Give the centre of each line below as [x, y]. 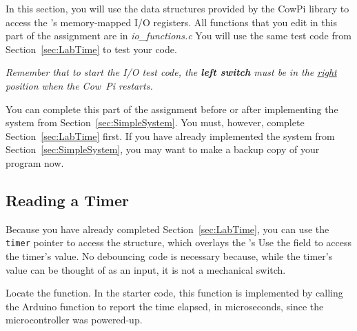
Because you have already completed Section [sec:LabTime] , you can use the [167, 229]
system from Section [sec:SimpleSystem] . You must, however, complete [155, 122]
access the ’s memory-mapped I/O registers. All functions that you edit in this [171, 22]
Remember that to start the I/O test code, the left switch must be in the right [171, 72]
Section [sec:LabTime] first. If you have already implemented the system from [170, 136]
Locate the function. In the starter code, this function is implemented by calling [174, 293]
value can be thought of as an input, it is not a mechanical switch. [146, 269]
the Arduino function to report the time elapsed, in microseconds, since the [165, 306]
